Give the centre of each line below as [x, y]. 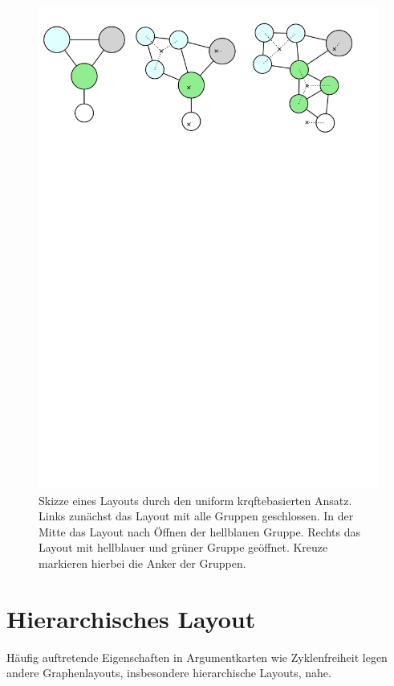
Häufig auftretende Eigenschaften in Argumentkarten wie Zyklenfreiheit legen [197, 657]
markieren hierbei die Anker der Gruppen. [142, 563]
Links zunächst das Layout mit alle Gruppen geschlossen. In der [196, 516]
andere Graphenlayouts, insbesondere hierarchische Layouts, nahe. [169, 673]
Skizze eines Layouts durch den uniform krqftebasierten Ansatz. [195, 500]
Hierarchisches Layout [131, 618]
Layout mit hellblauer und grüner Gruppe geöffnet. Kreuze [183, 547]
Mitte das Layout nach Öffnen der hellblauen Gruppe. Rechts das [199, 531]
